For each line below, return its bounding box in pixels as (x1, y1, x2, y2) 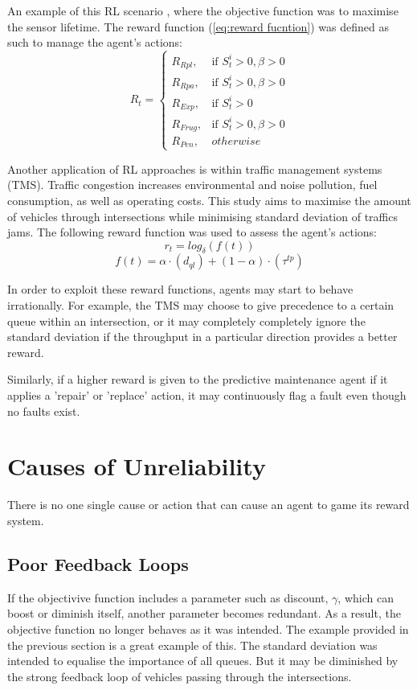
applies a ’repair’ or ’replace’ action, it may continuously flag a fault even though (7, 387, 407, 404)
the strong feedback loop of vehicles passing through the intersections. (7, 667, 352, 684)
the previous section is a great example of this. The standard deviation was (7, 636, 378, 653)
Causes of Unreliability (7, 450, 266, 483)
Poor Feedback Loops (7, 551, 189, 576)
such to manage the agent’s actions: (7, 34, 182, 51)
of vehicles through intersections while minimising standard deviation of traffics (7, 207, 398, 224)
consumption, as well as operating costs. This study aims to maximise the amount (7, 191, 411, 208)
